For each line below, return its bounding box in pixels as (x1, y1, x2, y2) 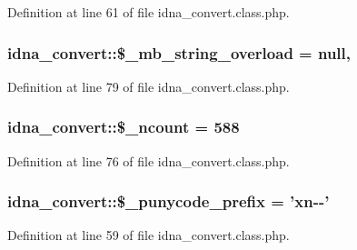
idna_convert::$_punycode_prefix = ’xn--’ (7, 190, 330, 213)
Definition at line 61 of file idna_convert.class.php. (7, 3, 290, 21)
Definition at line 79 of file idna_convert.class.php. (7, 76, 290, 95)
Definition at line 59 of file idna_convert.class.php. (7, 225, 290, 245)
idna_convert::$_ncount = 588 (7, 115, 240, 138)
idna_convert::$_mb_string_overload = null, (7, 41, 352, 64)
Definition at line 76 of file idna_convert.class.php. (7, 151, 290, 170)
